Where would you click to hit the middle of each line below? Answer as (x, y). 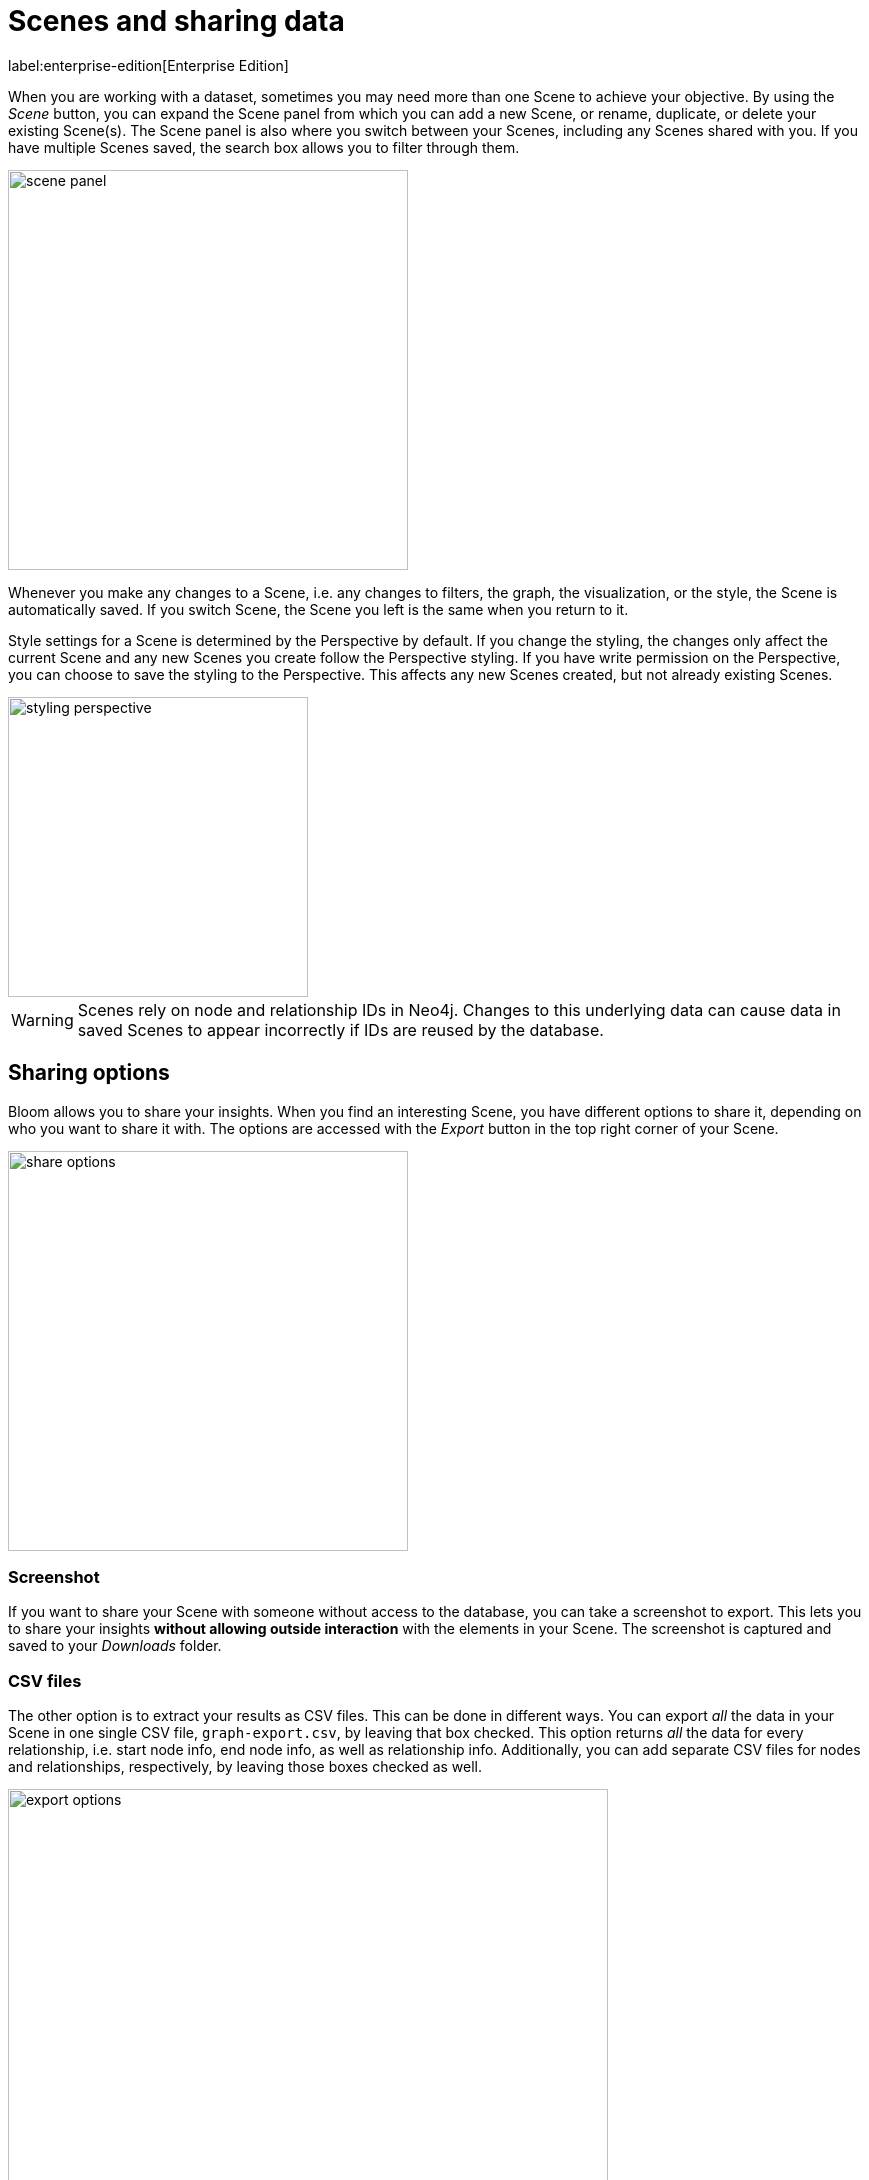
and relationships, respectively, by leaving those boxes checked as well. (245, 1767)
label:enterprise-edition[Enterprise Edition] (148, 65)
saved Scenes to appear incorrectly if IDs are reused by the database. (340, 1029)
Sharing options (89, 1073)
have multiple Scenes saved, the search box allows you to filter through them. (264, 147)
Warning (42, 1019)
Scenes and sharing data (176, 21)
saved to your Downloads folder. (115, 1646)
